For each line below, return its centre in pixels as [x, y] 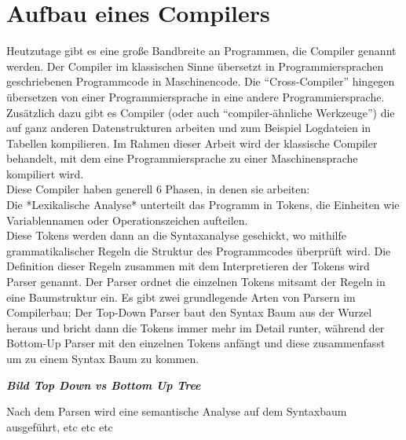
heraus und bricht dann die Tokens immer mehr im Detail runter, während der [196, 327]
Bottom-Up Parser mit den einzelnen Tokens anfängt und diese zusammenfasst [196, 343]
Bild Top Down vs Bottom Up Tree [104, 385]
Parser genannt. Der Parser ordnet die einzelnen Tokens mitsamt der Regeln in [196, 282]
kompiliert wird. [45, 173]
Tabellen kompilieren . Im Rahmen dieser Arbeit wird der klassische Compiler [192, 143]
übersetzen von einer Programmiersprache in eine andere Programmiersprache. [196, 96]
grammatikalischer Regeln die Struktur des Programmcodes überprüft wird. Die [199, 250]
